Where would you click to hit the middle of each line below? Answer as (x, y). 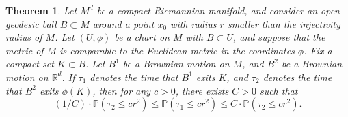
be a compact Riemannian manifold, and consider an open (218, 10)
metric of (25, 50)
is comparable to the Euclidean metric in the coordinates (177, 50)
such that (279, 90)
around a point (123, 23)
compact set (30, 64)
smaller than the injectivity (284, 23)
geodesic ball (31, 23)
